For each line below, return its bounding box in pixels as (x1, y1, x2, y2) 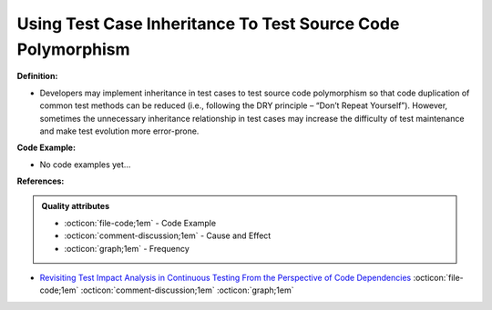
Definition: (16, 71, 58, 82)
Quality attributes (41, 201, 109, 212)
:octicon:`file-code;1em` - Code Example (64, 217, 217, 228)
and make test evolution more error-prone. (39, 125, 200, 136)
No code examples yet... (39, 159, 131, 170)
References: (16, 175, 65, 186)
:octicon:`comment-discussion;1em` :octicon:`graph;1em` (80, 285, 294, 295)
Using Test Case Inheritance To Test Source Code (16, 14, 400, 34)
